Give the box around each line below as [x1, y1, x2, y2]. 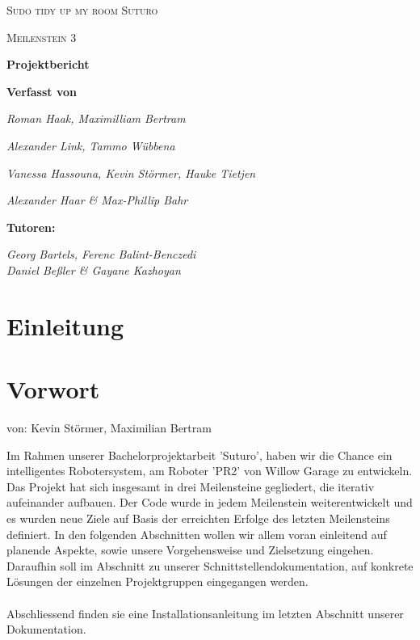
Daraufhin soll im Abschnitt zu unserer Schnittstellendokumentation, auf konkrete [6, 557, 414, 574]
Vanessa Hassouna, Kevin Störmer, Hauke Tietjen [6, 164, 256, 181]
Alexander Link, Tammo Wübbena [6, 137, 175, 154]
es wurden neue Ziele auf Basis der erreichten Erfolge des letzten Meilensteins [6, 510, 390, 526]
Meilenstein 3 [6, 28, 77, 45]
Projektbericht [6, 56, 90, 73]
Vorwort [6, 373, 100, 406]
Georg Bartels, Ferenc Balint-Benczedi [6, 246, 196, 263]
